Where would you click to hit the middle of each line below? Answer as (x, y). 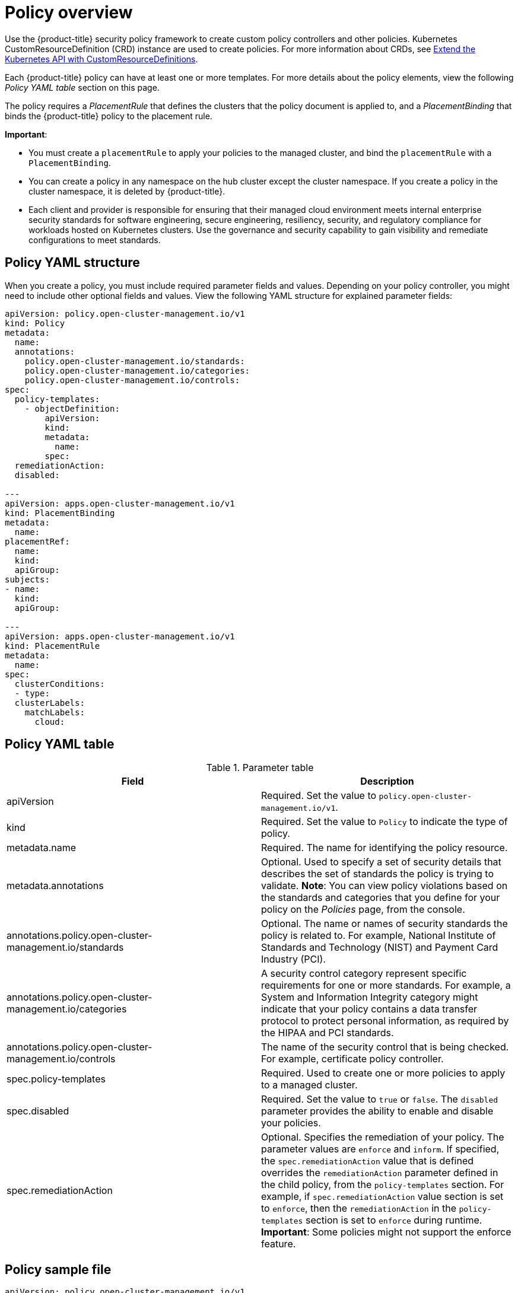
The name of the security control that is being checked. (385, 1047)
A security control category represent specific (364, 974)
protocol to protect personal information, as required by (385, 1021)
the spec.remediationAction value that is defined (368, 1161)
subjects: (27, 579)
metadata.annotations (55, 886)
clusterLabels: (50, 703)
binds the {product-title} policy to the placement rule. (109, 116)
